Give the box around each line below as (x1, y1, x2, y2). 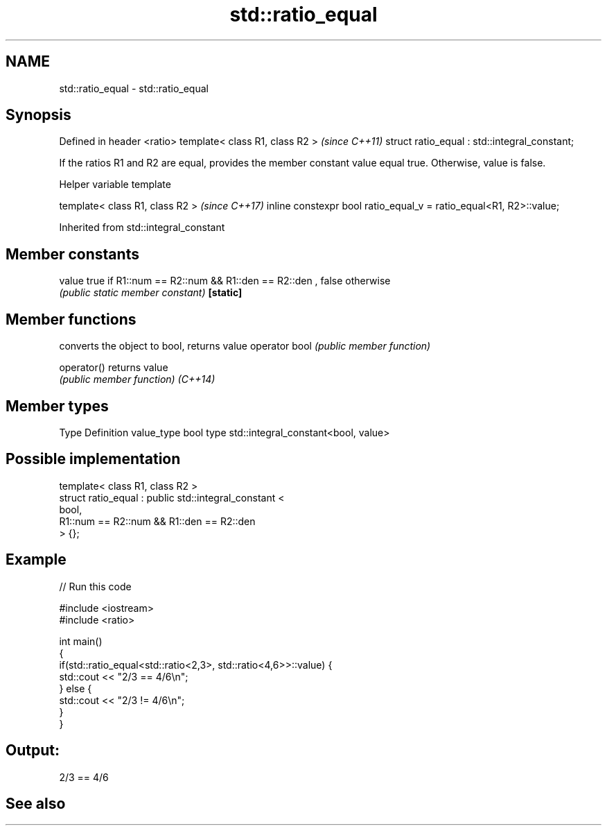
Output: (6, 742, 60, 760)
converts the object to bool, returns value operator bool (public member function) (59, 340, 431, 352)
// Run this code (59, 580, 132, 592)
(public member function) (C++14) (59, 373, 215, 386)
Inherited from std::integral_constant (59, 221, 225, 234)
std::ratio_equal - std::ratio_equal (59, 82, 209, 94)
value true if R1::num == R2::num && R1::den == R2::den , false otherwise (59, 275, 391, 287)
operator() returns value (59, 361, 168, 374)
